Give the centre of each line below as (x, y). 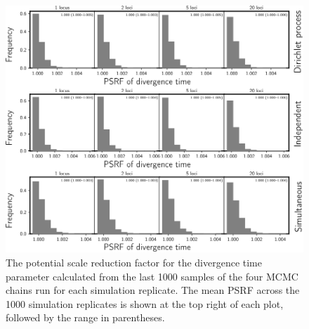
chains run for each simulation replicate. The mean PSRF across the (153, 290)
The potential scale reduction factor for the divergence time (134, 262)
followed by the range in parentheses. (85, 317)
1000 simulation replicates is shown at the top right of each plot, (145, 303)
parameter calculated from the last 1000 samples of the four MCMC (152, 276)
